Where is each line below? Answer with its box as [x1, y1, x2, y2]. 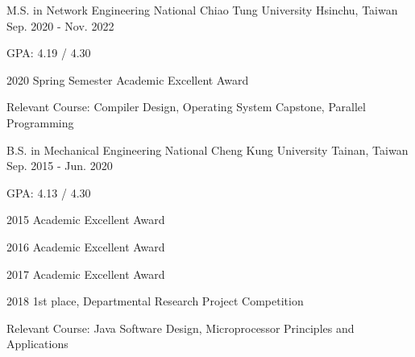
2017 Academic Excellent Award [6, 265, 165, 282]
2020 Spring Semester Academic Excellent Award [6, 71, 249, 88]
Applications [6, 335, 68, 352]
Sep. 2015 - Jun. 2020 [6, 157, 113, 174]
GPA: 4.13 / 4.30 [6, 184, 91, 201]
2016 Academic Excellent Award [6, 238, 165, 255]
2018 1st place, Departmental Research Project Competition [6, 293, 304, 309]
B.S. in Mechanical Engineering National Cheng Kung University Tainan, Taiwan [6, 141, 409, 158]
